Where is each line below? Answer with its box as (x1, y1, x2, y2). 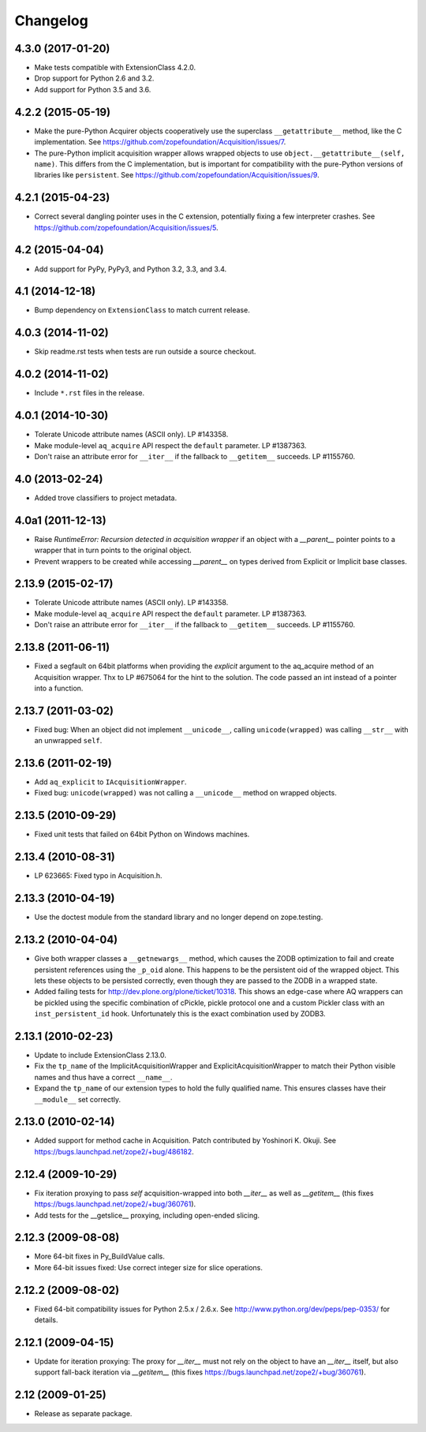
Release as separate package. (34, 1409, 133, 1419)
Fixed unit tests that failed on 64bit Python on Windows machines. (34, 829, 250, 839)
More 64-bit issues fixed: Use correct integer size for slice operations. (34, 1262, 263, 1272)
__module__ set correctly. (34, 1094, 121, 1104)
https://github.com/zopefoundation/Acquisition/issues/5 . (34, 222, 219, 232)
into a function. (34, 683, 84, 693)
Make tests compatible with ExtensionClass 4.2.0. (34, 63, 196, 73)
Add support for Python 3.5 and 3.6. (34, 84, 151, 94)
